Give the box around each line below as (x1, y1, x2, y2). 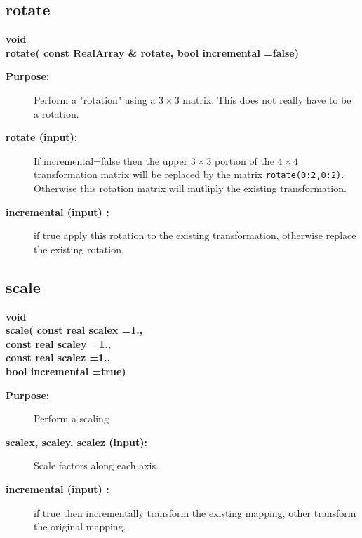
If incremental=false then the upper (34, 153, 188, 168)
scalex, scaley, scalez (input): (6, 434, 147, 449)
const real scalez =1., (6, 350, 110, 365)
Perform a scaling (34, 411, 109, 426)
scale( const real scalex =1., (6, 323, 143, 337)
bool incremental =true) (6, 363, 126, 378)
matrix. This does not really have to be (182, 92, 351, 107)
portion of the (215, 153, 274, 168)
